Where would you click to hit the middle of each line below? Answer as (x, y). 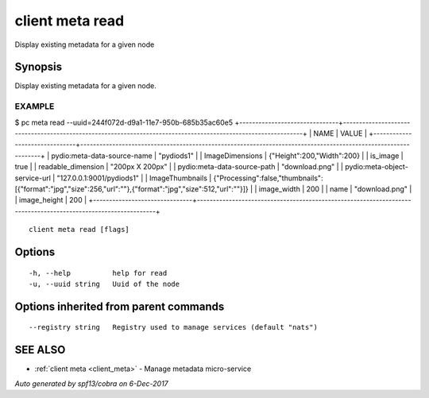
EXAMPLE (35, 106)
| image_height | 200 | (51, 200)
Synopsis (39, 67)
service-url (33, 178)
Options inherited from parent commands (120, 306)
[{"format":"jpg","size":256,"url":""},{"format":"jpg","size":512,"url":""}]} (132, 189)
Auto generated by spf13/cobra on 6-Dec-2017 (91, 383)
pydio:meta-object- (376, 167)
